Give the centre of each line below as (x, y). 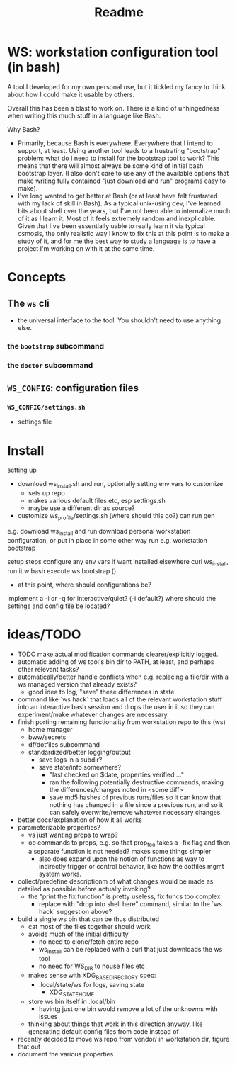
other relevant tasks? (48, 669)
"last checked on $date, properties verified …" (116, 774)
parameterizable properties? (59, 827)
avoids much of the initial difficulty (78, 934)
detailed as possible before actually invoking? (84, 889)
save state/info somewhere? (80, 767)
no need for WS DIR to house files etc (92, 967)
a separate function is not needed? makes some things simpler (120, 852)
